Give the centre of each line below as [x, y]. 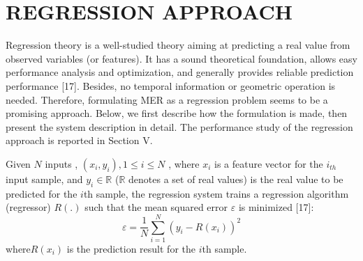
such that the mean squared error [156, 207]
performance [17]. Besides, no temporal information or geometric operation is [171, 85]
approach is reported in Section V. [79, 140]
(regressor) [28, 207]
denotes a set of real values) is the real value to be [236, 179]
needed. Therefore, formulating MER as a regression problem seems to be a [167, 99]
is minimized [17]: [276, 207]
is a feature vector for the [269, 163]
